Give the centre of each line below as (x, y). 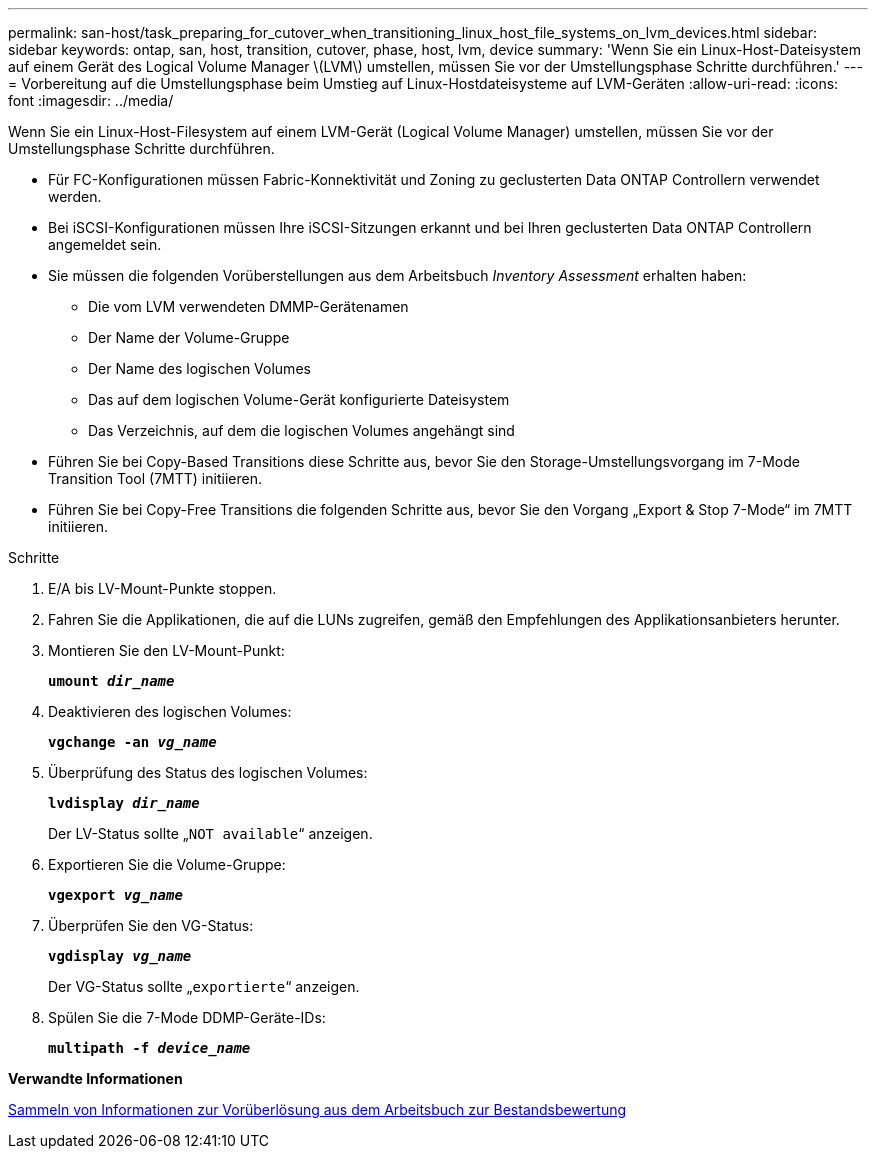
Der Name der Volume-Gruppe (189, 337)
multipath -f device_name (149, 1048)
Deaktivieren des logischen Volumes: (170, 711)
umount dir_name (111, 681)
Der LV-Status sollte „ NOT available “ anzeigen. (210, 833)
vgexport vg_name (115, 895)
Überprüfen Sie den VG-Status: (151, 925)
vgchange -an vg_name (132, 742)
